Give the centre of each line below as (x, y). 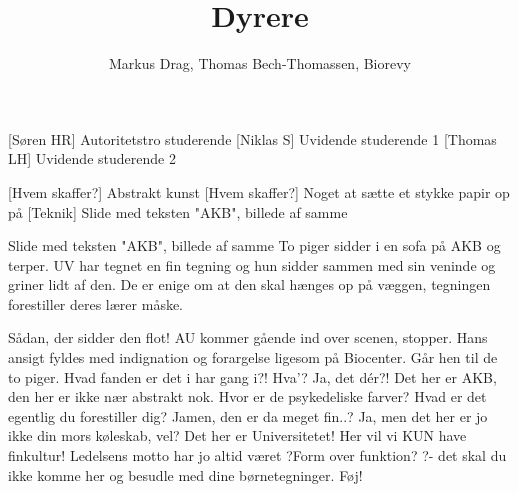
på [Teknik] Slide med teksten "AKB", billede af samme (178, 211)
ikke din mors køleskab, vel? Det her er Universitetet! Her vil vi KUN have (237, 435)
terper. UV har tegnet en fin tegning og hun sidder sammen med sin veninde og (252, 264)
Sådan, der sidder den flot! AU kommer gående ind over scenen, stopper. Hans (248, 337)
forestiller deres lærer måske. (96, 303)
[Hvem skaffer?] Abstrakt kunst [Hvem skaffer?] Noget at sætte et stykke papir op (259, 191)
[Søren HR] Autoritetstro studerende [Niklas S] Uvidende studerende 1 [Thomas (252, 138)
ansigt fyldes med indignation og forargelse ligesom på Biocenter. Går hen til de (253, 357)
